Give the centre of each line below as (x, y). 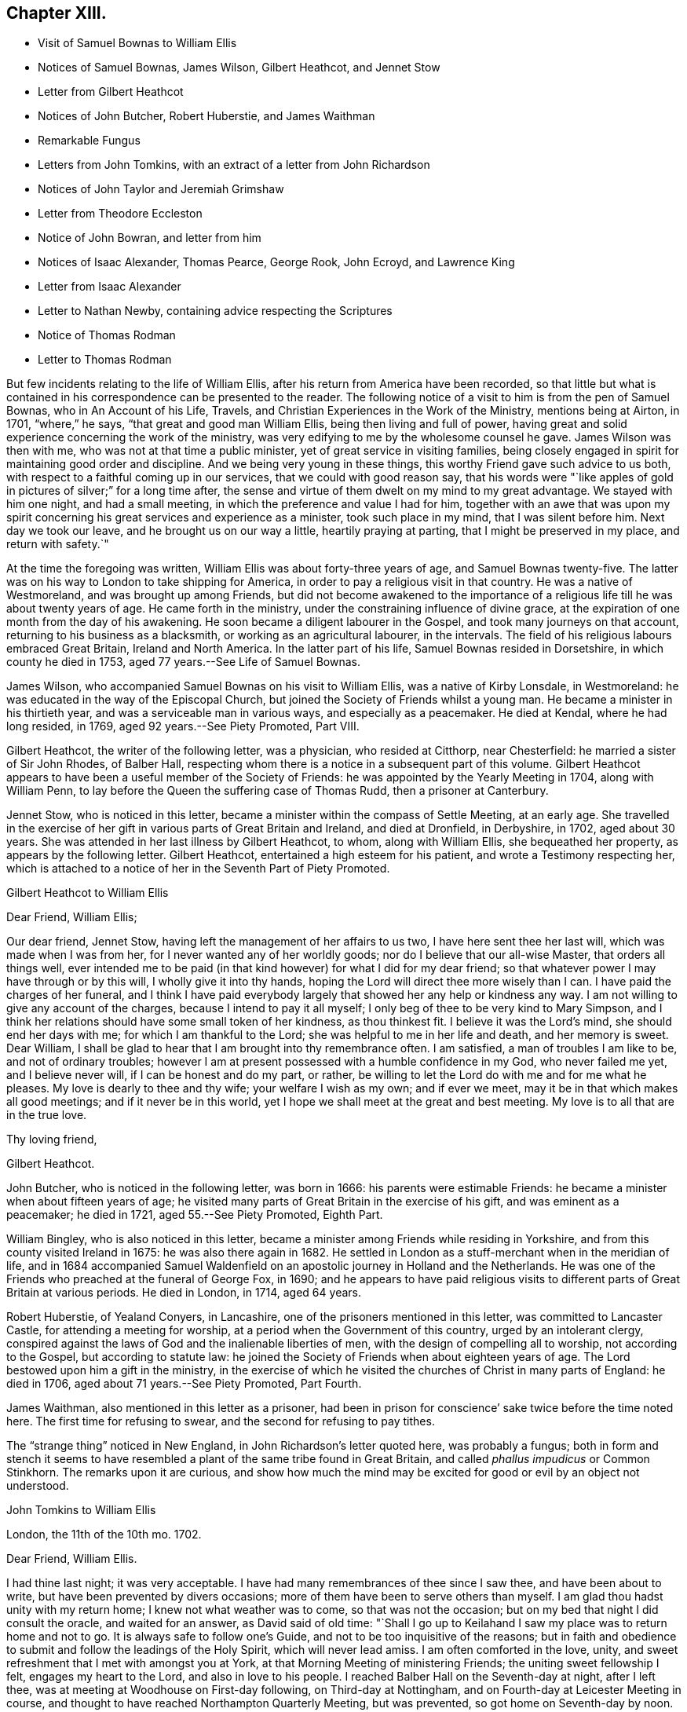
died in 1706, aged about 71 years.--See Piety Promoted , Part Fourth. (184, 1384)
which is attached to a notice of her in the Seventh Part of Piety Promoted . (198, 869)
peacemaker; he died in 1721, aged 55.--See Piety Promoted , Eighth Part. (195, 1215)
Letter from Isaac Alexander (110, 287)
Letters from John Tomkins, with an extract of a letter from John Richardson (234, 165)
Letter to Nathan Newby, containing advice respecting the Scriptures (215, 311)
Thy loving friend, (52, 1140)
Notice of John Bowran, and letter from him (150, 238)
